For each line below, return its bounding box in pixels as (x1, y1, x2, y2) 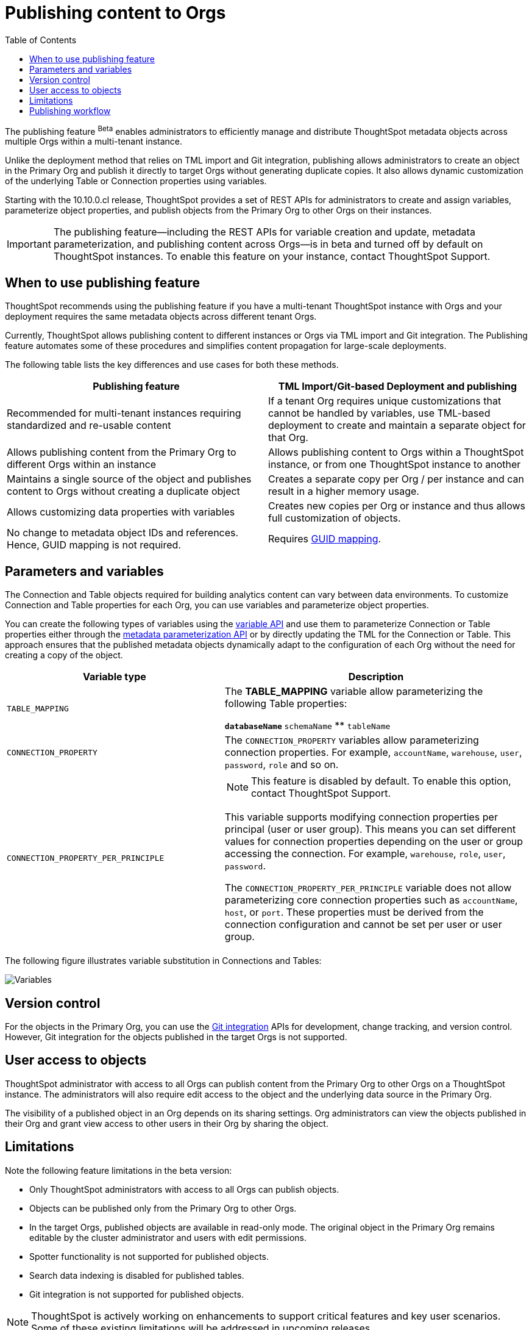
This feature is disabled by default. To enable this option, (250, 775, 511, 788)
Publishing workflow (29, 105, 111, 116)
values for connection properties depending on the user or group (224, 835, 523, 848)
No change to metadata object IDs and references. (7, 527, 239, 539)
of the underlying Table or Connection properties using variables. (5, 176, 267, 187)
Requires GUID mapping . (268, 533, 381, 545)
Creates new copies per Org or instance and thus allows (268, 500, 526, 512)
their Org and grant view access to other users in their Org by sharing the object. (5, 1118, 328, 1129)
